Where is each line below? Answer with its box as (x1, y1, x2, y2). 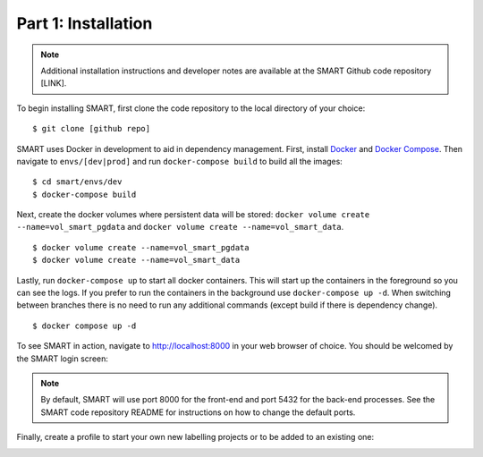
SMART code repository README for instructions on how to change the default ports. (40, 407, 356, 418)
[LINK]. (40, 78, 67, 89)
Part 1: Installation (16, 13, 153, 33)
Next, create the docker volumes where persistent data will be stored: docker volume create (16, 209, 370, 220)
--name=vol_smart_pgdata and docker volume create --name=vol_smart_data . (16, 222, 344, 233)
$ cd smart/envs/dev (32, 177, 123, 187)
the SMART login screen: (16, 353, 109, 364)
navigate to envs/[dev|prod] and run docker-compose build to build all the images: (16, 156, 343, 166)
